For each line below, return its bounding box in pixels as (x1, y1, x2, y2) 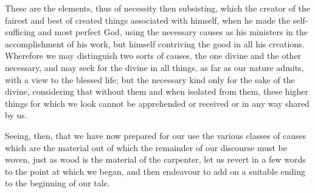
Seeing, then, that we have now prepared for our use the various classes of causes (5, 129, 306, 141)
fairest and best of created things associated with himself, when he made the (5, 13, 291, 26)
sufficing (5, 25, 35, 38)
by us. (5, 109, 27, 121)
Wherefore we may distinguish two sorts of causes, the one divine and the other (5, 49, 302, 62)
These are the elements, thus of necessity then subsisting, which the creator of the (5, 2, 310, 14)
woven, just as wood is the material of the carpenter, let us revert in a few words (5, 153, 306, 166)
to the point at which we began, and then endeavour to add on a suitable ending (5, 164, 306, 177)
